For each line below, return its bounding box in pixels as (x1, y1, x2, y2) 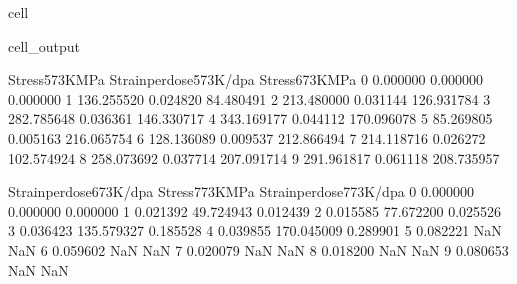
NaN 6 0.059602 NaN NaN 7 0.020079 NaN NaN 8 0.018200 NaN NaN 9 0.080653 (8, 239, 509, 260)
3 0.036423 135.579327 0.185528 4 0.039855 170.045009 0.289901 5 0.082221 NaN (8, 220, 502, 241)
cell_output (8, 35, 80, 56)
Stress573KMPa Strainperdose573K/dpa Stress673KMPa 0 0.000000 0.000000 (8, 69, 484, 90)
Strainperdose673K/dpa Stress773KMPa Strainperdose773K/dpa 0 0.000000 (8, 181, 474, 202)
